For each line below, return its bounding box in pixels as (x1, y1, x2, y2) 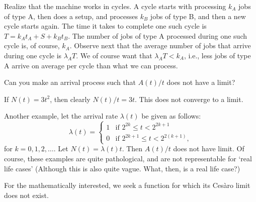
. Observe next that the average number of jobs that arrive (69, 40, 251, 51)
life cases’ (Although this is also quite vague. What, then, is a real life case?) (4, 163, 240, 173)
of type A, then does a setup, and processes (4, 11, 138, 21)
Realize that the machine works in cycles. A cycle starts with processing (4, 1, 226, 11)
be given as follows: (141, 111, 201, 121)
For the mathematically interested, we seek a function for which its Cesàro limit (4, 180, 250, 190)
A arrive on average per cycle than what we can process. (4, 60, 178, 70)
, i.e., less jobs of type (184, 50, 251, 60)
